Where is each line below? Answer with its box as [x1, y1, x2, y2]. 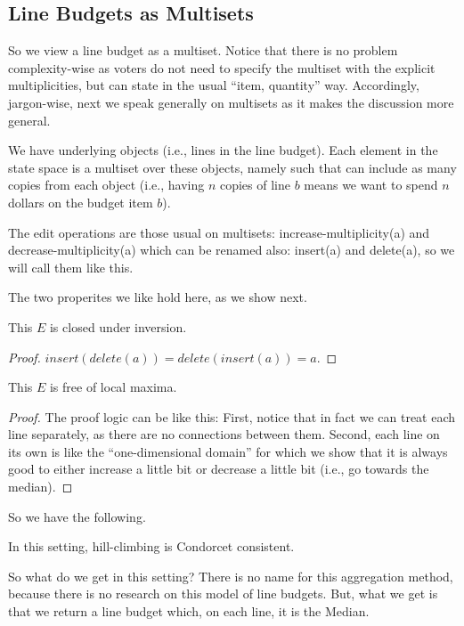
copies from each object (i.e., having [8, 175, 205, 194]
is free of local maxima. [49, 378, 177, 396]
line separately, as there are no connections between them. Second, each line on [8, 425, 440, 443]
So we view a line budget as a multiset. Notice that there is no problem [8, 41, 398, 60]
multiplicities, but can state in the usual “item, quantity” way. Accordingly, [8, 76, 419, 94]
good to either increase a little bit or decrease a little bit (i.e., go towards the [8, 459, 429, 478]
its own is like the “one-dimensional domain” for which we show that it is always [8, 442, 448, 460]
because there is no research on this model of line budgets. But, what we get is [8, 584, 438, 603]
